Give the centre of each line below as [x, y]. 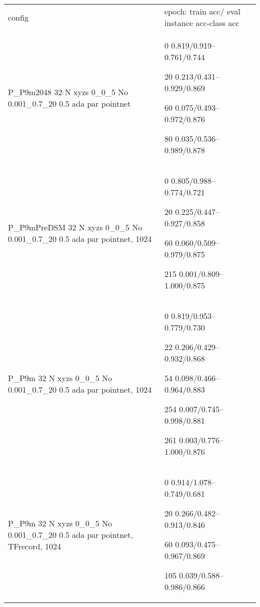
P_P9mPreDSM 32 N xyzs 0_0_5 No [75, 227]
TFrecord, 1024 [35, 546]
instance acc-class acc [202, 23]
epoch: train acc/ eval [202, 11]
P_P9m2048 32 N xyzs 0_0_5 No [68, 92]
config [18, 17]
